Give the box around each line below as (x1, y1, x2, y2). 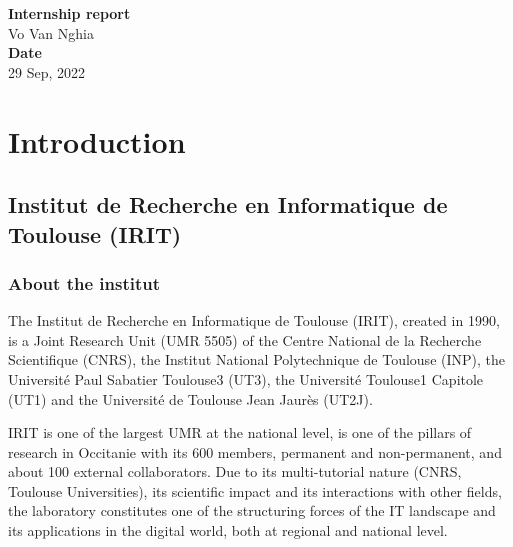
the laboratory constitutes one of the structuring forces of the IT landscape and (8, 500, 496, 521)
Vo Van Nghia (8, 22, 94, 43)
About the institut (8, 270, 160, 295)
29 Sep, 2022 (8, 61, 85, 82)
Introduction (8, 120, 186, 161)
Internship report (8, 3, 131, 23)
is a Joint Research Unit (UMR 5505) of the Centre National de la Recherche (8, 329, 482, 350)
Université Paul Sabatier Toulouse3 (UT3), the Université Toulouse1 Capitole (8, 368, 484, 389)
